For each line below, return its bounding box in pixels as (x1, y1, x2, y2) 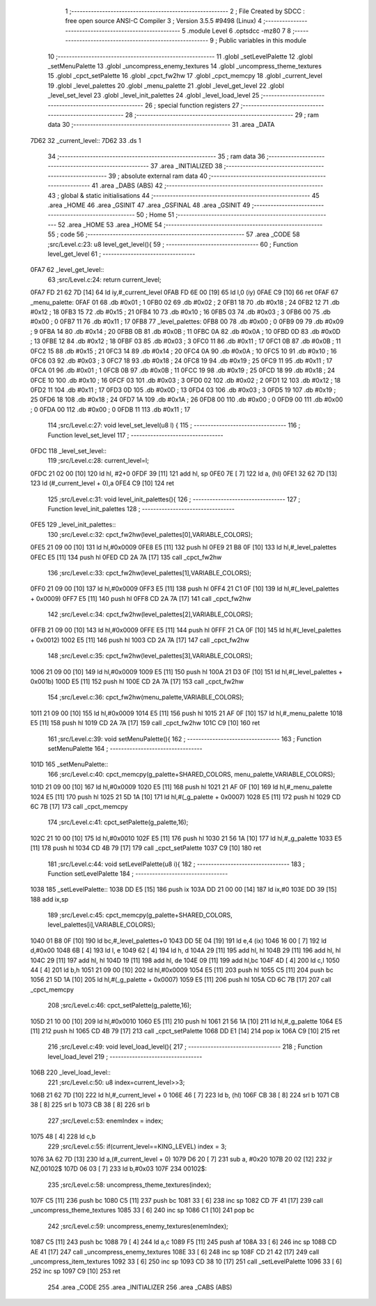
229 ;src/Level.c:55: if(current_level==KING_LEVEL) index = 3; (47, 1142, 227, 1151)
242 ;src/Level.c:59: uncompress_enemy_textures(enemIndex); (47, 1222, 229, 1230)
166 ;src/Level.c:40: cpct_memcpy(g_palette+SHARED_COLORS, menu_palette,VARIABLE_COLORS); (47, 770, 336, 778)
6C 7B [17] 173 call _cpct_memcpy (30, 802, 128, 810)
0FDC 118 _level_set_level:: (30, 447, 107, 455)
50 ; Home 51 (136, 211, 174, 219)
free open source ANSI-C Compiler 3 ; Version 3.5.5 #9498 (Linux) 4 (65, 17, 263, 25)
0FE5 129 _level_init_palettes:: (30, 520, 116, 529)
